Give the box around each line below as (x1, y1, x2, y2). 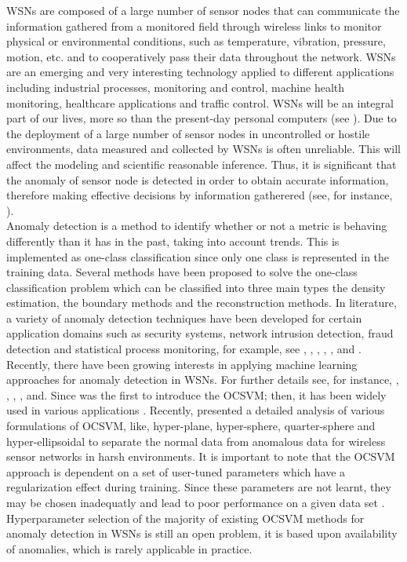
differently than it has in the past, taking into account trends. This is (6, 232, 340, 249)
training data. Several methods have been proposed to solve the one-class (6, 264, 358, 280)
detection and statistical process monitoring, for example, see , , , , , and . (6, 341, 362, 357)
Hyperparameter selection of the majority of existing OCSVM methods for (6, 509, 365, 526)
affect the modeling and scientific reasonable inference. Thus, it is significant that (6, 155, 397, 172)
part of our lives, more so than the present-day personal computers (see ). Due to (6, 110, 397, 126)
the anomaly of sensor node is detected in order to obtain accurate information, (6, 171, 389, 188)
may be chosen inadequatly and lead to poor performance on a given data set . (6, 494, 385, 510)
